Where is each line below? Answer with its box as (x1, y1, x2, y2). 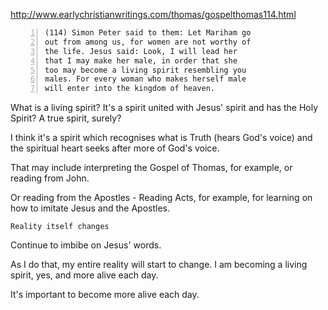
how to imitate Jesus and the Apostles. (10, 202, 171, 214)
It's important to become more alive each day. (10, 289, 200, 301)
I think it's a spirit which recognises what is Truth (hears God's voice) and (10, 132, 313, 144)
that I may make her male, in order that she (44, 55, 238, 66)
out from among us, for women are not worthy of (44, 37, 252, 47)
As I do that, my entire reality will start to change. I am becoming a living (10, 259, 308, 271)
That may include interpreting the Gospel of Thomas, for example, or (10, 162, 293, 174)
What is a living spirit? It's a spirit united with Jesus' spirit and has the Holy (10, 102, 319, 114)
